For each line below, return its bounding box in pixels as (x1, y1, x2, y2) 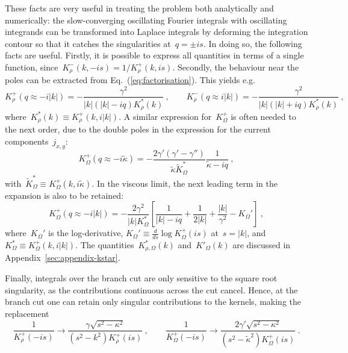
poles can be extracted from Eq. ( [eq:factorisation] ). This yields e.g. (5, 73, 255, 86)
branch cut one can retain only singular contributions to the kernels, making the (5, 295, 302, 308)
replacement (5, 307, 49, 319)
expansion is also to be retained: (5, 189, 124, 201)
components (5, 135, 49, 147)
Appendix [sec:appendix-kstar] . (5, 251, 120, 264)
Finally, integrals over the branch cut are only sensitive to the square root (5, 272, 278, 284)
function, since (5, 60, 58, 73)
